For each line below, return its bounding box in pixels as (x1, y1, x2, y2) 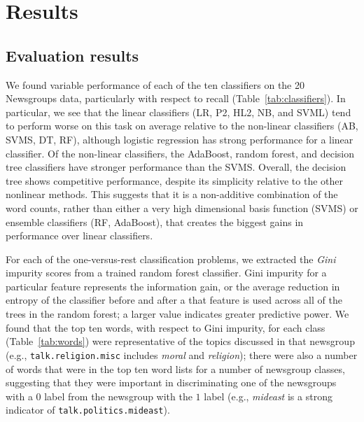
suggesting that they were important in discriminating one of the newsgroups (6, 375, 337, 390)
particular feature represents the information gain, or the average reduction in (6, 279, 340, 293)
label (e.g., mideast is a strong (204, 388, 332, 403)
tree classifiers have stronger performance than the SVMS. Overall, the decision (6, 160, 346, 174)
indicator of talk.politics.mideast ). (6, 402, 170, 417)
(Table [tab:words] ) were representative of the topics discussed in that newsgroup (6, 334, 355, 349)
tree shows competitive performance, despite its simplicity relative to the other (6, 173, 343, 188)
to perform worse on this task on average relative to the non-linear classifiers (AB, (6, 118, 358, 133)
